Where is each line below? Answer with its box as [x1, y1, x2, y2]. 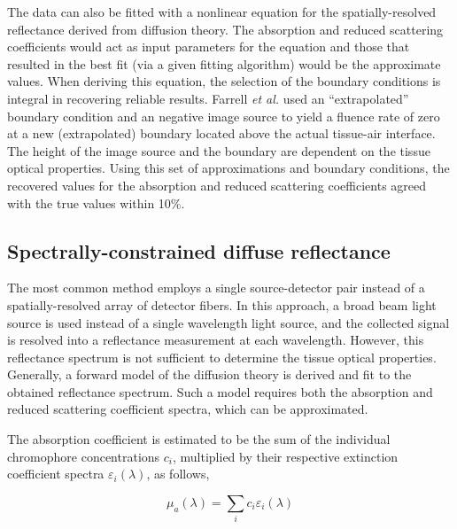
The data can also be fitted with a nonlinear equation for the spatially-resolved [7, 3, 437, 20]
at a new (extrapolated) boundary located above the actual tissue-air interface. [7, 124, 436, 143]
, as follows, [146, 464, 210, 483]
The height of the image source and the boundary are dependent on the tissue [7, 141, 430, 159]
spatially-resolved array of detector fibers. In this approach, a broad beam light [7, 295, 437, 314]
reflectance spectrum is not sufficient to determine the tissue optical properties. [7, 347, 437, 366]
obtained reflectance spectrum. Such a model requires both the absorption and [7, 382, 433, 401]
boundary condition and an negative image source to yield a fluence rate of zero [7, 106, 440, 125]
